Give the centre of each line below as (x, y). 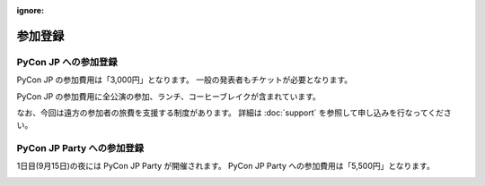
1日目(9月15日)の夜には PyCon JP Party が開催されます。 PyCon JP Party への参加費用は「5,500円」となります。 (225, 166)
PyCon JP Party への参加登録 (80, 148)
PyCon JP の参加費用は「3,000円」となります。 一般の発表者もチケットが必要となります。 (185, 80)
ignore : (31, 10)
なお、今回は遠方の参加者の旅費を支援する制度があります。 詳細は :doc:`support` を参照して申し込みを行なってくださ (234, 113)
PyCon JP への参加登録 (67, 62)
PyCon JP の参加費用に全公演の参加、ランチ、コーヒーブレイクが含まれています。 (168, 96)
